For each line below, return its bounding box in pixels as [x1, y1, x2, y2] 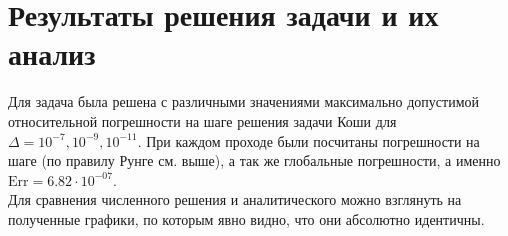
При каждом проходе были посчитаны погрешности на [146, 130, 480, 151]
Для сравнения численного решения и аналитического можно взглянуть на [8, 189, 462, 210]
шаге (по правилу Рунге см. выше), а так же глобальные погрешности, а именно [8, 150, 501, 171]
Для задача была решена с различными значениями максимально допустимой [8, 91, 480, 112]
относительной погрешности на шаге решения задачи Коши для [8, 110, 397, 131]
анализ [8, 33, 96, 74]
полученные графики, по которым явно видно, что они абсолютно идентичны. [8, 208, 485, 229]
